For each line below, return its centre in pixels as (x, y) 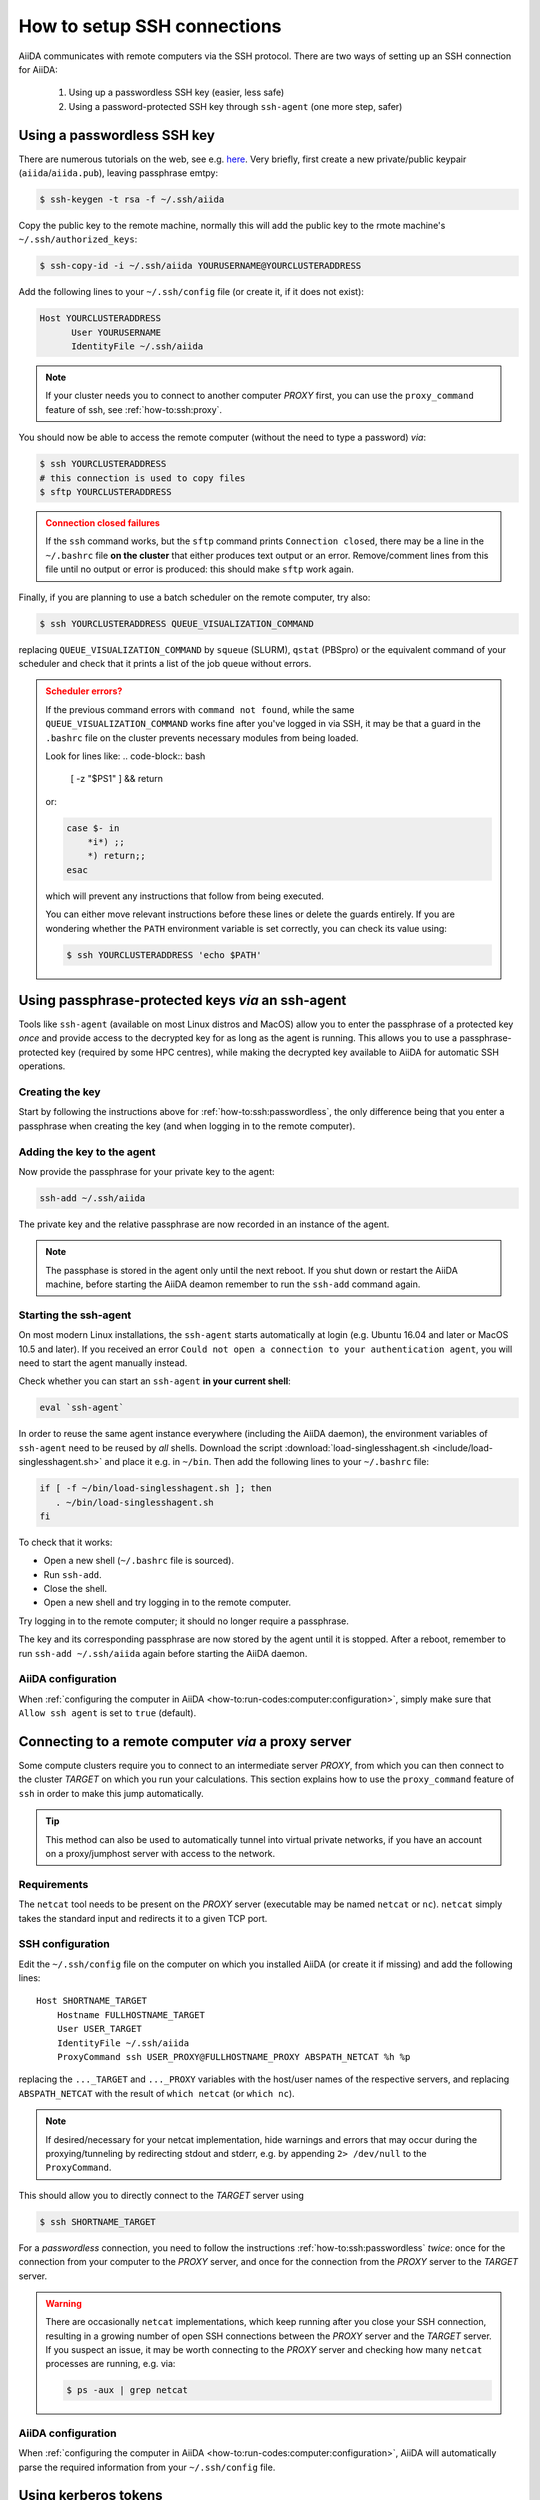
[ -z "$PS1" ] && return (117, 779)
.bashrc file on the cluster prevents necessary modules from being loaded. (202, 737)
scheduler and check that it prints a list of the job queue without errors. (165, 663)
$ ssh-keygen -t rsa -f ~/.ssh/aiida (132, 199)
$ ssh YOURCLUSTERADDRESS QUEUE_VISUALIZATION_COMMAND (176, 623)
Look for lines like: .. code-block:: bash (125, 756)
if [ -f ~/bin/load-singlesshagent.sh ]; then (155, 1488)
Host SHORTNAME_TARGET (92, 2001)
